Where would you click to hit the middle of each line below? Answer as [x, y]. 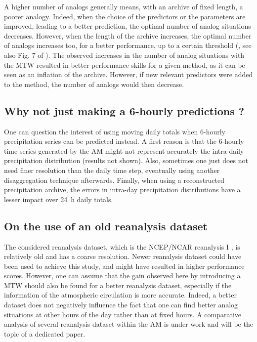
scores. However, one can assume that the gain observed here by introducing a [122, 276]
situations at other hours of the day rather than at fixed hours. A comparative [123, 314]
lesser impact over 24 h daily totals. [59, 199]
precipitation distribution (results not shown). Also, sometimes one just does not [126, 160]
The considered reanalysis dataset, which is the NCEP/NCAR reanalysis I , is [122, 246]
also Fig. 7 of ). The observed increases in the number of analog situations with [124, 55]
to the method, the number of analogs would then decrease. [94, 84]
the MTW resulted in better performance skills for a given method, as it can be [125, 64]
